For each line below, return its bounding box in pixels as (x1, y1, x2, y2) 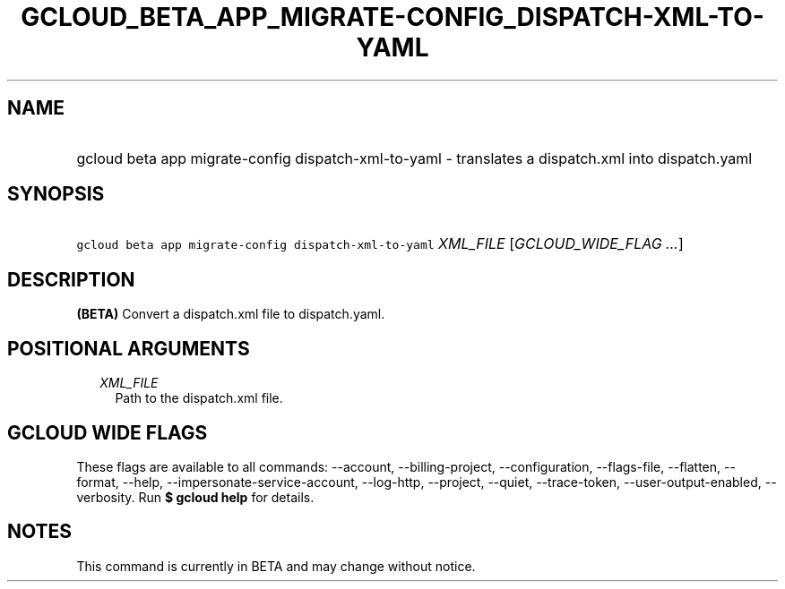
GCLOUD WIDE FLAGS (7, 421, 208, 444)
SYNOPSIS (7, 183, 105, 206)
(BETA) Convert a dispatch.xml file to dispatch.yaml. (76, 306, 385, 322)
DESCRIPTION (7, 268, 135, 291)
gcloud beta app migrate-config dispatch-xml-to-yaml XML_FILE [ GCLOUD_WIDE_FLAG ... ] (76, 235, 684, 253)
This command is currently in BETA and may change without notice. (76, 558, 476, 574)
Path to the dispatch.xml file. (115, 390, 283, 406)
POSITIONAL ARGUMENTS (7, 337, 250, 360)
